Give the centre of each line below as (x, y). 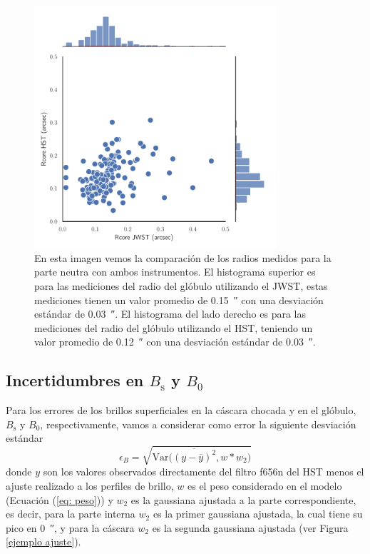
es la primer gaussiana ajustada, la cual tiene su (258, 514)
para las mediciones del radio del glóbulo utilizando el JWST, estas (181, 285)
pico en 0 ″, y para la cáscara (70, 527)
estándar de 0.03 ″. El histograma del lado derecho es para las (170, 314)
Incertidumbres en (75, 380)
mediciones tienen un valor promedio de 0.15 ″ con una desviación (179, 299)
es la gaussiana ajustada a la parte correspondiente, (243, 499)
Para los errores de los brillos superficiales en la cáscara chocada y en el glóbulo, (181, 410)
